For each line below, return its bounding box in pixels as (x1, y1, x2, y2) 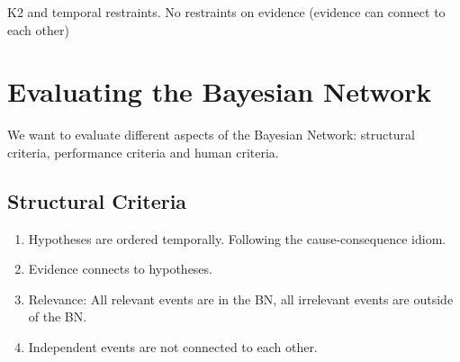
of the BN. (28, 307, 87, 326)
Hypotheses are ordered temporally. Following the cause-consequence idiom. (28, 229, 446, 248)
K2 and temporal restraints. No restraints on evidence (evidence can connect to (7, 3, 446, 21)
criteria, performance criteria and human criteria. (7, 142, 279, 161)
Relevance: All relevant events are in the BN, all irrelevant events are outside (28, 289, 454, 308)
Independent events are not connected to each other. (28, 338, 318, 357)
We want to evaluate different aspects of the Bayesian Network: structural (7, 125, 415, 144)
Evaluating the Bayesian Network (7, 73, 432, 110)
